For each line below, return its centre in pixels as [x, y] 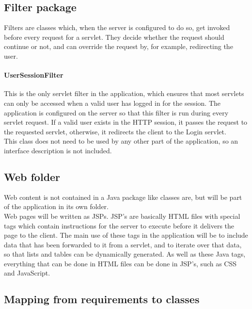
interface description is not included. [58, 150]
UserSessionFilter [34, 75]
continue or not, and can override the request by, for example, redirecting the [118, 46]
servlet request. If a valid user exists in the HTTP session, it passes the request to [126, 122]
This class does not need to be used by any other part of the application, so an [121, 141]
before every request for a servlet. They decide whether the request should [114, 37]
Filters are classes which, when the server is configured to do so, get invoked [117, 27]
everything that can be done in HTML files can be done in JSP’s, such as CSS [120, 263]
